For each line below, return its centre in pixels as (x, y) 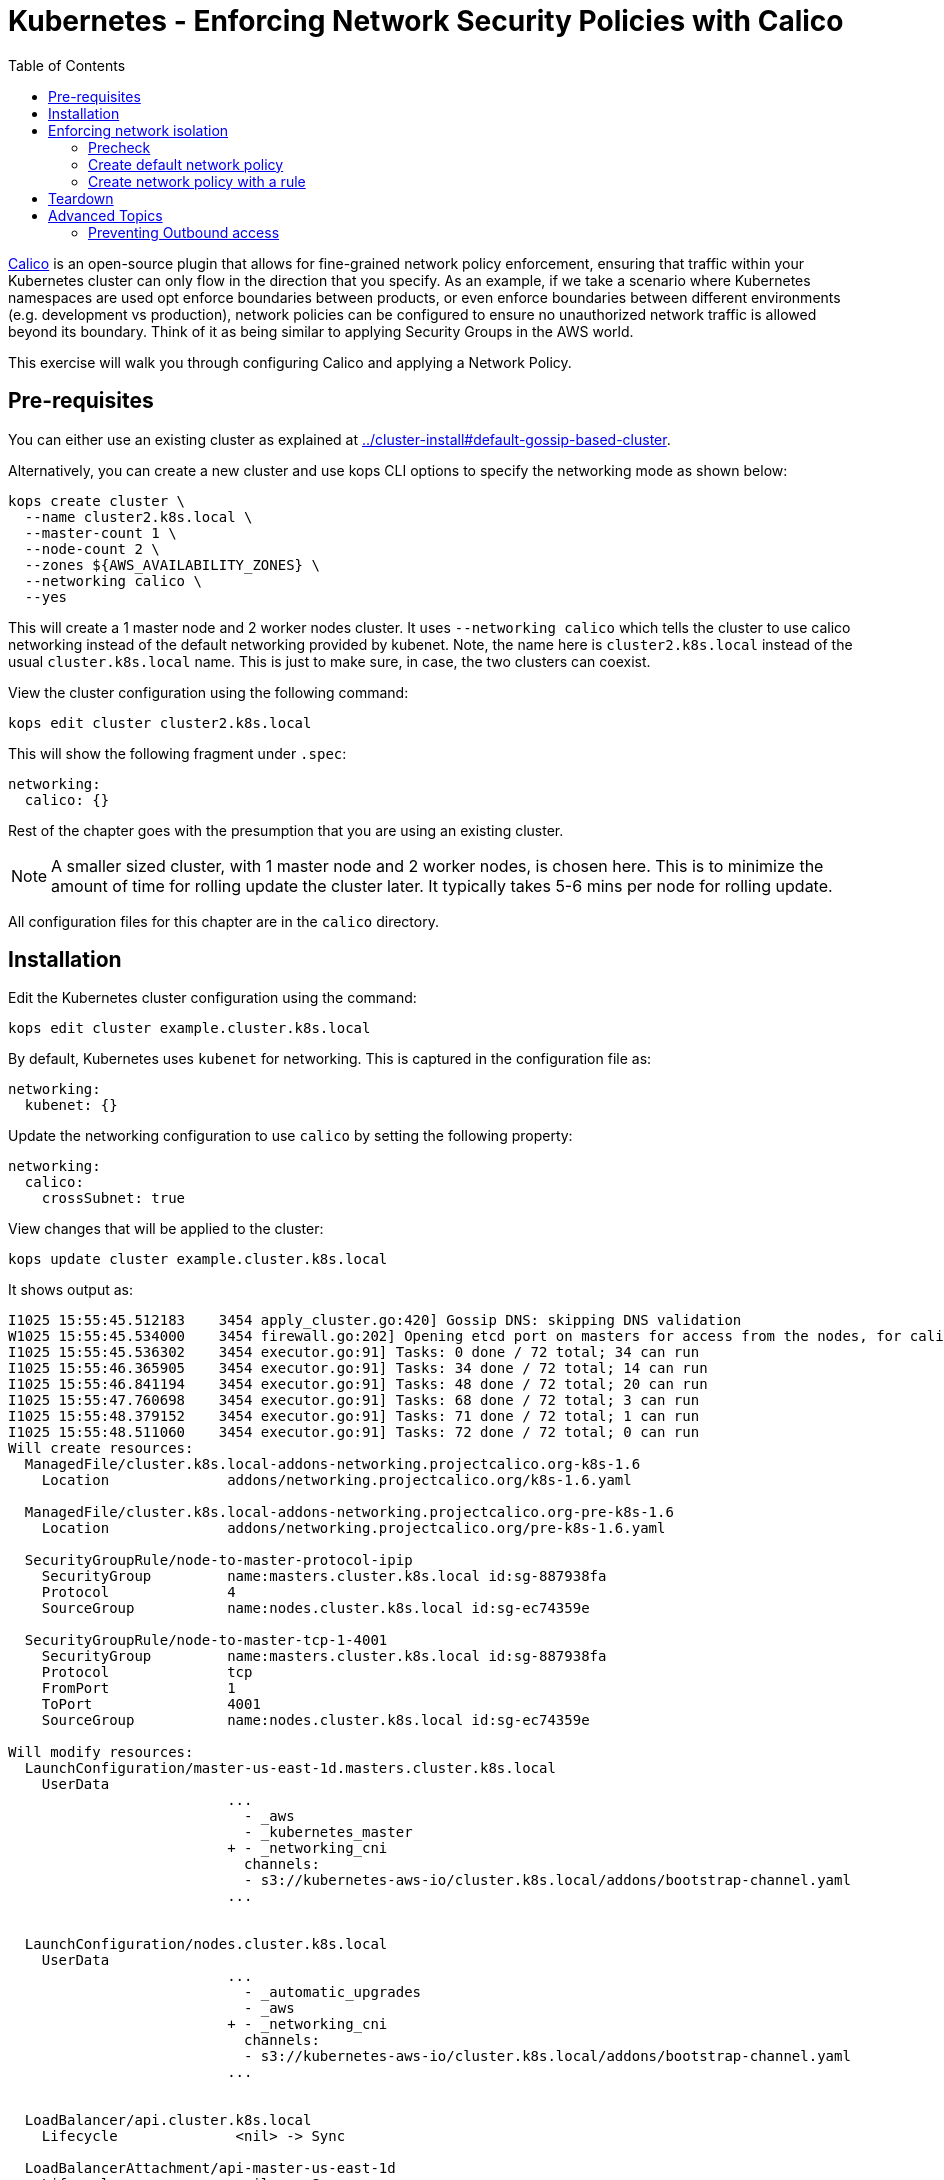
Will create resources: (101, 1448)
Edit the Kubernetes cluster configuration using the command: (212, 998)
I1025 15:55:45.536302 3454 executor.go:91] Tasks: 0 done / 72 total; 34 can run (354, 1352)
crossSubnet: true (113, 1198)
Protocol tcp (147, 1672)
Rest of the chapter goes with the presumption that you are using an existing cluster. (286, 830)
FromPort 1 (138, 1688)
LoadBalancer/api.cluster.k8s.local (168, 2120)
